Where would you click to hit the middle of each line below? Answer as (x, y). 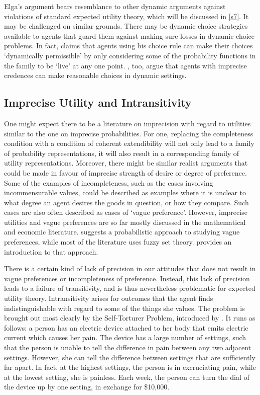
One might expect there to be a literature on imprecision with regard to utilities (127, 123)
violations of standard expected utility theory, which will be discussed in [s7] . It (126, 16)
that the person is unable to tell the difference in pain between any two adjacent (128, 347)
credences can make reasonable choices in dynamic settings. (95, 75)
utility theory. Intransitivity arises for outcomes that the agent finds (109, 298)
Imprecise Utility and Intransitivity (98, 102)
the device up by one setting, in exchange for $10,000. (87, 387)
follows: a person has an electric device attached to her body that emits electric (126, 327)
